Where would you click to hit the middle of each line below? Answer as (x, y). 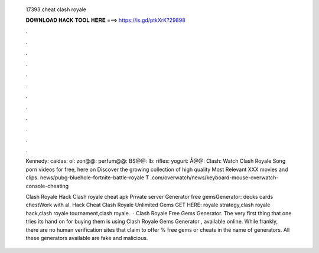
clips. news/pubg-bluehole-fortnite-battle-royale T (87, 178)
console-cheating (47, 186)
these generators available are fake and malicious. (87, 238)
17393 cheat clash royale (56, 9)
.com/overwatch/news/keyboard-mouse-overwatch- (214, 178)
